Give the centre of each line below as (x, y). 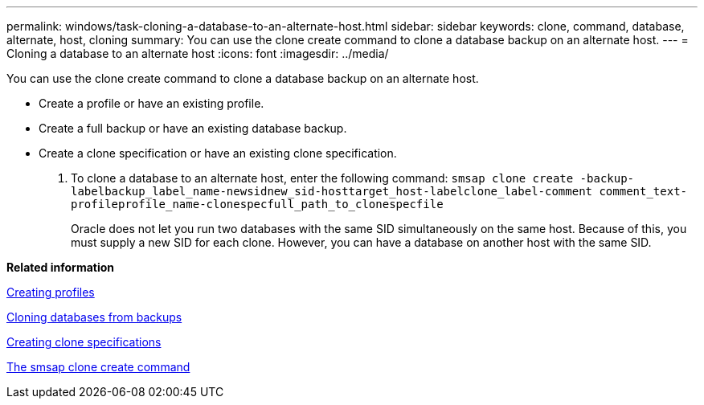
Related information (61, 267)
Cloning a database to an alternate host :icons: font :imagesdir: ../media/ (198, 53)
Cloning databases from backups (94, 317)
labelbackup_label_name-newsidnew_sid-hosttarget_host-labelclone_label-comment (332, 191)
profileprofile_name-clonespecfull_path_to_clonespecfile (257, 204)
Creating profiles (51, 292)
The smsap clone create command (98, 367)
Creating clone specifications (84, 342)
